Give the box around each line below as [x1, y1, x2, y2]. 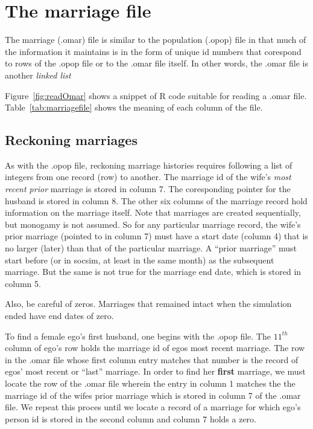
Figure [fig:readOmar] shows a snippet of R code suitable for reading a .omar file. [5, 89, 307, 102]
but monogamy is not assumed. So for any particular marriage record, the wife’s [5, 218, 301, 230]
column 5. [5, 277, 41, 289]
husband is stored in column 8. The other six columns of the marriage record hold [5, 194, 308, 207]
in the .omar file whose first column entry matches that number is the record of [5, 353, 299, 366]
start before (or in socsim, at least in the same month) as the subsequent [5, 253, 274, 266]
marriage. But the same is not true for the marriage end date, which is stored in [5, 265, 302, 278]
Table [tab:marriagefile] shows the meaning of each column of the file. [5, 101, 263, 114]
